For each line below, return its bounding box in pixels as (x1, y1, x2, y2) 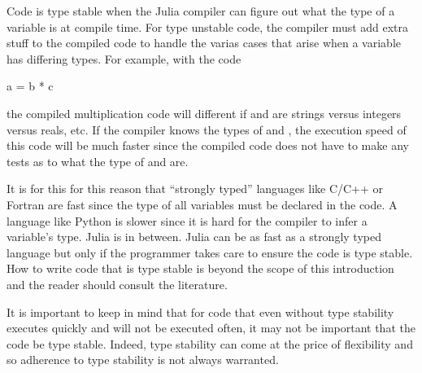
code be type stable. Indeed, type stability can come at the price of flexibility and (7, 335, 413, 352)
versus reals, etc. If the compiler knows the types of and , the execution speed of (7, 121, 407, 138)
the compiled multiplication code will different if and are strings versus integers (7, 104, 402, 121)
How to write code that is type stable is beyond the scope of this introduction (7, 260, 394, 277)
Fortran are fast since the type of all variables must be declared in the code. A (7, 195, 398, 213)
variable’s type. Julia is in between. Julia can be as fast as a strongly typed (7, 228, 381, 245)
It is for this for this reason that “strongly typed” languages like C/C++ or (7, 180, 384, 197)
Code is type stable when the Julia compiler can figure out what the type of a (7, 2, 395, 19)
